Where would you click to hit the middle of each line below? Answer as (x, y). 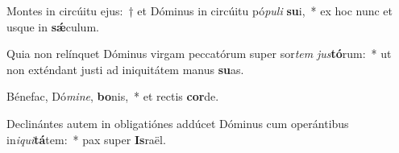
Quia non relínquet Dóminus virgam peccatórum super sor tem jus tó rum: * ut (199, 54)
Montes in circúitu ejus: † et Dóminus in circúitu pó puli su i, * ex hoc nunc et (200, 10)
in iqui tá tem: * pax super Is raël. (86, 139)
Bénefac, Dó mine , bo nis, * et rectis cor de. (113, 96)
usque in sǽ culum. (53, 26)
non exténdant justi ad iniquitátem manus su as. (125, 69)
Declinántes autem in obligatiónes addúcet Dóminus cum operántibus (178, 123)
